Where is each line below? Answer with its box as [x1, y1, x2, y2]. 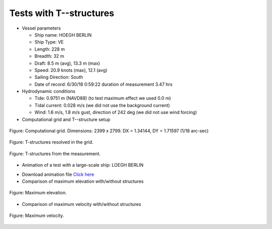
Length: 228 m [34, 46, 65, 52]
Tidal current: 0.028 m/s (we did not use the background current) [34, 102, 170, 108]
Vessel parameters [22, 25, 61, 31]
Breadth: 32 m [34, 53, 64, 59]
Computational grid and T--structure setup [22, 116, 110, 123]
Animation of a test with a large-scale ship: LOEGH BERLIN [22, 162, 144, 168]
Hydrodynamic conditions [22, 88, 76, 94]
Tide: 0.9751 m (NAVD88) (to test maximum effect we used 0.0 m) [34, 95, 171, 101]
